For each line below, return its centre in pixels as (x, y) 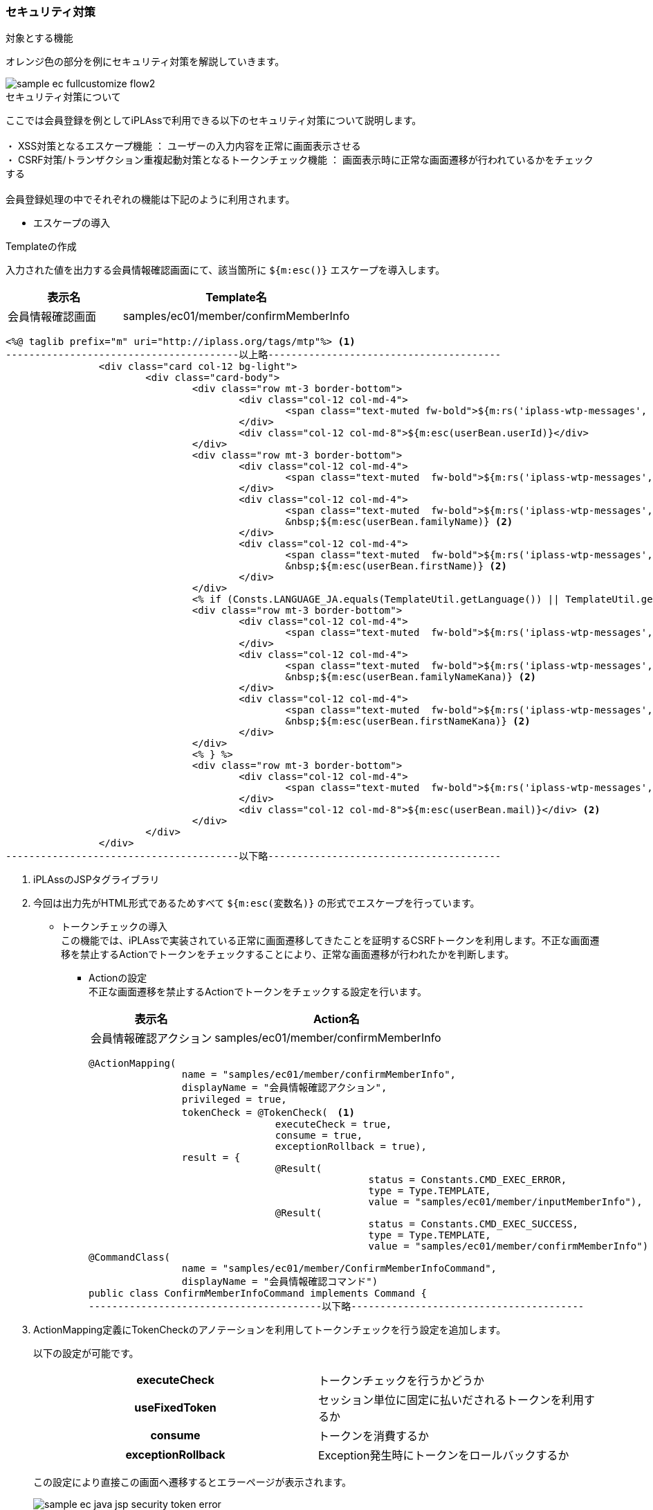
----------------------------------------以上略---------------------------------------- (254, 355)
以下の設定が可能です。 (86, 1353)
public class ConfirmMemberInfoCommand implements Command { (258, 1294)
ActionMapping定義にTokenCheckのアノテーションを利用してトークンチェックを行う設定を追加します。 (270, 1330)
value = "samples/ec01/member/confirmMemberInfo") (508, 1246)
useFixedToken (175, 1408)
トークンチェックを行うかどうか (402, 1381)
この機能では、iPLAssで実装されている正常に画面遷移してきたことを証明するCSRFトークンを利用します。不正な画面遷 (330, 941)
